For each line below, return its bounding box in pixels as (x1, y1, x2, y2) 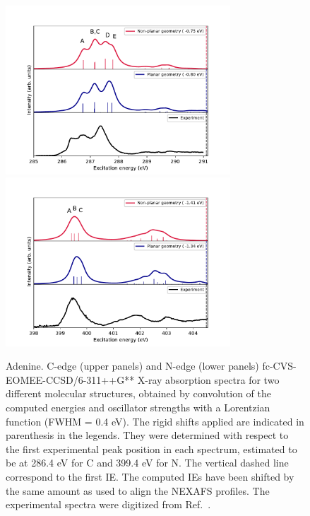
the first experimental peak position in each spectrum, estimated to (6, 441, 297, 456)
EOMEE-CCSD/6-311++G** (6, 372, 135, 387)
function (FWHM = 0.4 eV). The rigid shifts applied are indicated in (6, 414, 304, 428)
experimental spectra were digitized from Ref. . (6, 497, 211, 512)
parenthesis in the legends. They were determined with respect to (6, 428, 289, 442)
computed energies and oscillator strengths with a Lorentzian (6, 399, 270, 414)
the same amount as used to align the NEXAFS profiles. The (6, 483, 270, 498)
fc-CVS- (262, 358, 297, 373)
